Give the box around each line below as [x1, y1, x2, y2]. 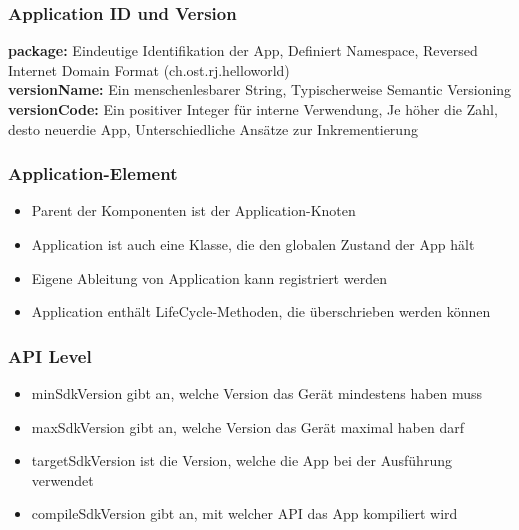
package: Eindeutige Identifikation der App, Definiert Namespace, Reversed [8, 40, 478, 61]
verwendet [31, 469, 94, 490]
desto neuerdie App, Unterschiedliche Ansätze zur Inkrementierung [8, 118, 418, 139]
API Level [8, 343, 92, 368]
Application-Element [8, 161, 178, 186]
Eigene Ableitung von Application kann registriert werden [31, 267, 387, 288]
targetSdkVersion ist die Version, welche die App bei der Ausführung [31, 450, 452, 471]
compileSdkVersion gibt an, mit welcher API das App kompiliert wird [31, 503, 458, 524]
